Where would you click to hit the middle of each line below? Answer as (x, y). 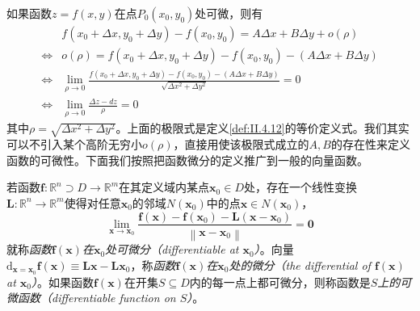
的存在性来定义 (370, 144)
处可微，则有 (229, 13)
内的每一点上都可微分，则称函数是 (280, 282)
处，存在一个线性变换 (300, 187)
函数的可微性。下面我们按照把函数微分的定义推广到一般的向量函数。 (187, 160)
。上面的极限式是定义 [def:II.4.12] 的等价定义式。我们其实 (262, 128)
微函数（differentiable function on (91, 298)
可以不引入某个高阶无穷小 (74, 144)
